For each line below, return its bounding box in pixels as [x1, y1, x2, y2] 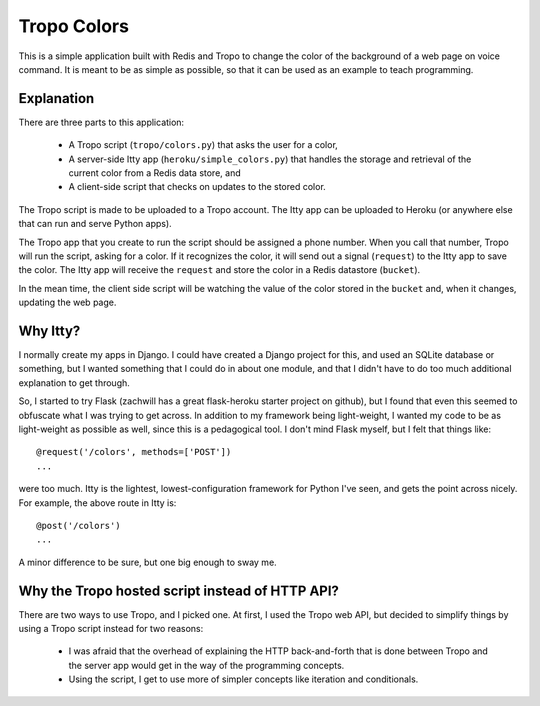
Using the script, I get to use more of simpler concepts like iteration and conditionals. [68, 673, 419, 685]
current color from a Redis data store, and [68, 167, 241, 179]
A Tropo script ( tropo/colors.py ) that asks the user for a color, [68, 139, 339, 151]
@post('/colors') [36, 520, 121, 531]
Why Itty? [18, 322, 81, 339]
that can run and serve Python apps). [18, 218, 172, 230]
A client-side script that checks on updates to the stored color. [68, 181, 327, 193]
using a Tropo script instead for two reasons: [18, 623, 204, 635]
